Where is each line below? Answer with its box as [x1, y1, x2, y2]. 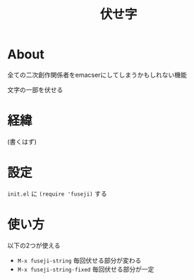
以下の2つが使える [7, 241, 61, 250]
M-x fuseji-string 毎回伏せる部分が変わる [17, 256, 142, 265]
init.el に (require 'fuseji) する [7, 189, 107, 198]
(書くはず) [7, 137, 37, 146]
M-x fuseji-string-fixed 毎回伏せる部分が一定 [17, 265, 154, 273]
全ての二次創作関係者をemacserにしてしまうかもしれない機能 [7, 70, 187, 79]
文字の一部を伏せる [7, 85, 63, 94]
